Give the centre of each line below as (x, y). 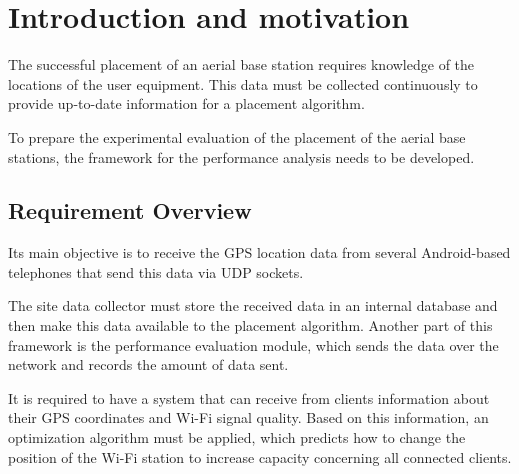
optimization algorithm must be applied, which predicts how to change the (237, 437)
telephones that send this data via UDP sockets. (156, 271)
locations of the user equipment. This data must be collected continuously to (243, 83)
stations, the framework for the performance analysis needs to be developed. (241, 156)
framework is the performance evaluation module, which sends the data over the (253, 344)
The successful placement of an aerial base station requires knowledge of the (241, 64)
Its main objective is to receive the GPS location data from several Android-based (259, 252)
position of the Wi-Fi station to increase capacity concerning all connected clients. (260, 456)
